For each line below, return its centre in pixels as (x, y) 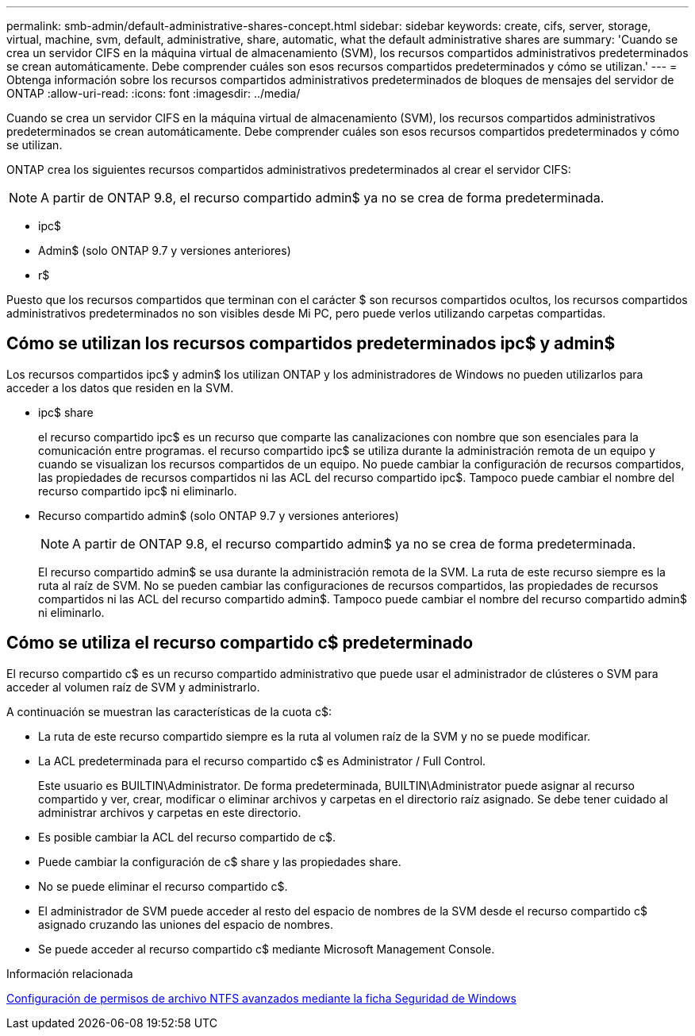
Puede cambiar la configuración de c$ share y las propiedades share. (220, 861)
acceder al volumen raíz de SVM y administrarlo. (133, 687)
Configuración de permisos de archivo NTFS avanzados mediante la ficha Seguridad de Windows (261, 998)
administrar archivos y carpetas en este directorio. (170, 812)
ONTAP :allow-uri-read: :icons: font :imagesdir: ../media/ (154, 93)
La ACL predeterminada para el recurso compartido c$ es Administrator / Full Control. (262, 761)
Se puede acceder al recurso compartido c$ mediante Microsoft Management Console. (267, 949)
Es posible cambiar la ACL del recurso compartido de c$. (187, 837)
